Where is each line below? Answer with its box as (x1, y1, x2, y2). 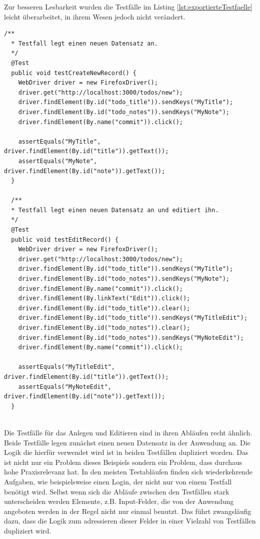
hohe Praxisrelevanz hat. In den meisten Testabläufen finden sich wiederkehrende (4, 466, 252, 477)
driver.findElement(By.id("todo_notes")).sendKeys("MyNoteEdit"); (18, 334, 244, 341)
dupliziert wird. (4, 525, 51, 535)
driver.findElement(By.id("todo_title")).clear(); (18, 304, 190, 312)
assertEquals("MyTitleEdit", (18, 363, 115, 371)
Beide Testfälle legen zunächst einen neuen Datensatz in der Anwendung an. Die (4, 437, 250, 447)
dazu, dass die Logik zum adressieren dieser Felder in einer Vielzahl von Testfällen (4, 515, 256, 526)
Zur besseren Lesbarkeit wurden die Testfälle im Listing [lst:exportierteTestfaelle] (4, 2, 252, 12)
